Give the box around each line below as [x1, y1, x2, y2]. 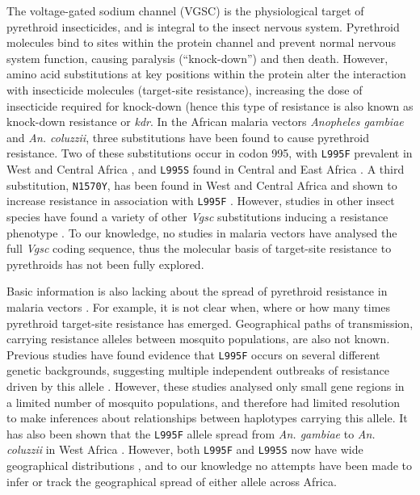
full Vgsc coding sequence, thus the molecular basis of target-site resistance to [6, 240, 392, 257]
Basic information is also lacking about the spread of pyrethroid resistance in [6, 283, 388, 300]
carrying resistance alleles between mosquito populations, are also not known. [6, 330, 390, 347]
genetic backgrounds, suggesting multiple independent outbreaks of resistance [6, 362, 389, 379]
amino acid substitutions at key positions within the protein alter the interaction [6, 65, 406, 82]
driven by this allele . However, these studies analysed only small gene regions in [6, 377, 405, 394]
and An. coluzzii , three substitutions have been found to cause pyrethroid [6, 128, 369, 145]
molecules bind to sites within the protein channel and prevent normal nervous [6, 34, 396, 51]
